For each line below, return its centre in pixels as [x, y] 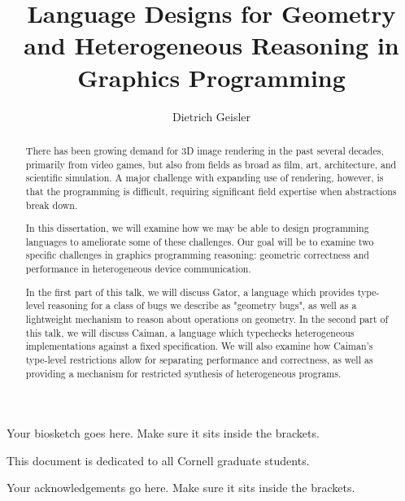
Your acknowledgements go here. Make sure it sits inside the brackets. [181, 488]
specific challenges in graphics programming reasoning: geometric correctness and [197, 255]
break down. [52, 205]
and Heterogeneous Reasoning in [211, 45]
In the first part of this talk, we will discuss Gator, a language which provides [190, 292]
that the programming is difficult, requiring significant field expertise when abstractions [211, 191]
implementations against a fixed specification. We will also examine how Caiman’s [199, 346]
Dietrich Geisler [211, 116]
